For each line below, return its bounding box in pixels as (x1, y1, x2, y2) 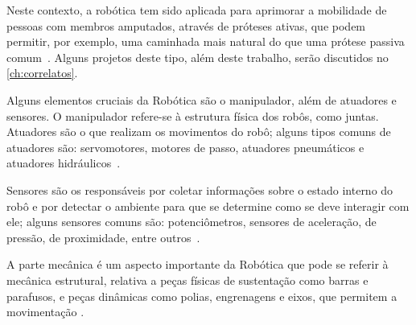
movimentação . (6, 303, 84, 320)
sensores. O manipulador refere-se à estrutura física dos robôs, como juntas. (6, 107, 379, 124)
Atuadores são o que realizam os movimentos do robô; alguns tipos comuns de (6, 123, 391, 140)
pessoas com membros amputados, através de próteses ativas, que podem (6, 17, 366, 34)
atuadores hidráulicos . (6, 154, 121, 171)
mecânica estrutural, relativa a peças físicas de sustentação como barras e (6, 271, 369, 288)
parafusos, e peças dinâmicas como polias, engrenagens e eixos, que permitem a (6, 287, 397, 304)
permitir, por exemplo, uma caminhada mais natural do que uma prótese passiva (6, 33, 405, 50)
